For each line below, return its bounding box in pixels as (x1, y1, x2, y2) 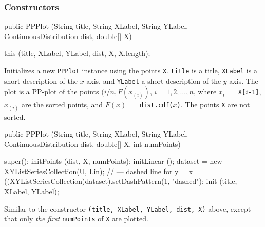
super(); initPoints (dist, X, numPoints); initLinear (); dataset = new (4, 156, 222, 166)
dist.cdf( (140, 102, 173, 109)
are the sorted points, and (21, 99, 103, 110)
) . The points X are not (177, 99, 250, 110)
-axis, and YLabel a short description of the (84, 75, 221, 86)
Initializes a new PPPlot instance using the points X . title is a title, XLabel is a (4, 65, 257, 75)
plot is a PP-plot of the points (4, 86, 99, 97)
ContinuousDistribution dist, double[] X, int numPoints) (4, 138, 181, 149)
